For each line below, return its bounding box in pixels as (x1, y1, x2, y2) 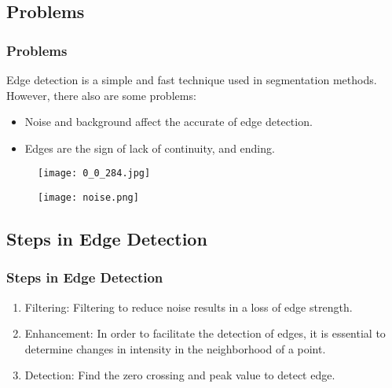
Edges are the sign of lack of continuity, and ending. (24, 139, 275, 156)
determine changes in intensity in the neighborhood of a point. (24, 340, 326, 357)
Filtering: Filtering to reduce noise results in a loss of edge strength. (24, 298, 353, 315)
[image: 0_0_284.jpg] (38, 168, 151, 179)
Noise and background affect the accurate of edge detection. (24, 113, 313, 130)
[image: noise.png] (38, 192, 139, 204)
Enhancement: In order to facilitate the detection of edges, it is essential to (24, 325, 386, 342)
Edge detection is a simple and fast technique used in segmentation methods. (6, 72, 377, 87)
